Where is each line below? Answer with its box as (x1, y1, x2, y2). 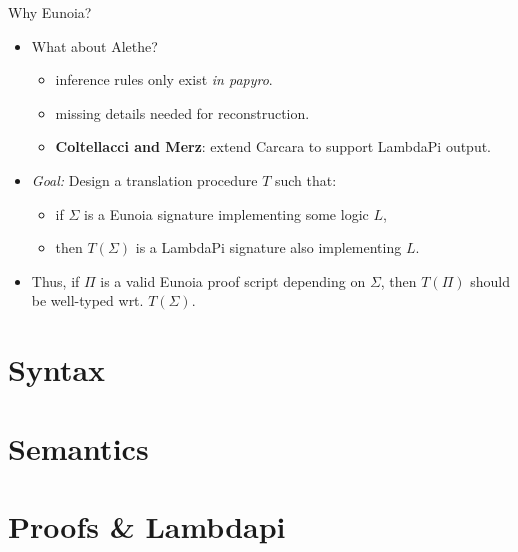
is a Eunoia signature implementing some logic (84, 203, 369, 224)
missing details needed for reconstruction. (55, 102, 310, 123)
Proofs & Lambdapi (8, 505, 286, 546)
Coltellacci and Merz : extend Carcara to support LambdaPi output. (55, 136, 492, 157)
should (470, 270, 510, 291)
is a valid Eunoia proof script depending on (100, 270, 366, 291)
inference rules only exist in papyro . (55, 69, 273, 90)
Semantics (8, 427, 149, 468)
